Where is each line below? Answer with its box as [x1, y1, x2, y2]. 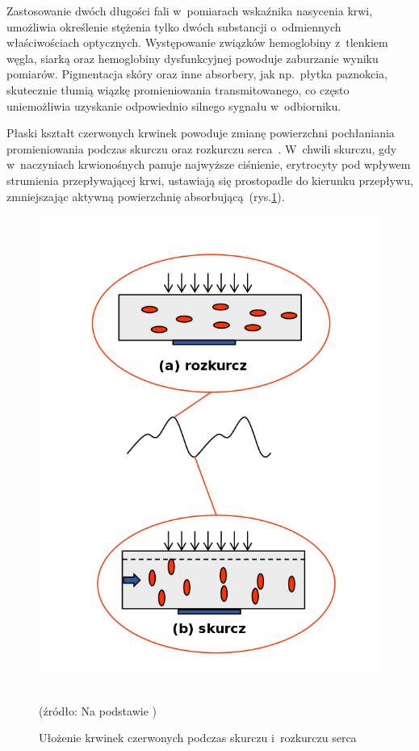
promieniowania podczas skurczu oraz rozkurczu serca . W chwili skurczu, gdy [6, 140, 397, 157]
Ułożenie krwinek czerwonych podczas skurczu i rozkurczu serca [39, 729, 357, 746]
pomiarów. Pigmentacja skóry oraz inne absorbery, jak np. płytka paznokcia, [6, 65, 388, 82]
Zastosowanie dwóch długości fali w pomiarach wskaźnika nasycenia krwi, [6, 2, 373, 19]
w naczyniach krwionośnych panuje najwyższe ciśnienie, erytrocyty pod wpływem [6, 156, 411, 173]
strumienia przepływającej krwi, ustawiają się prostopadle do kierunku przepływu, [6, 171, 413, 188]
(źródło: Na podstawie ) [39, 702, 157, 719]
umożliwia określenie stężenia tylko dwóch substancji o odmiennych [6, 18, 341, 35]
